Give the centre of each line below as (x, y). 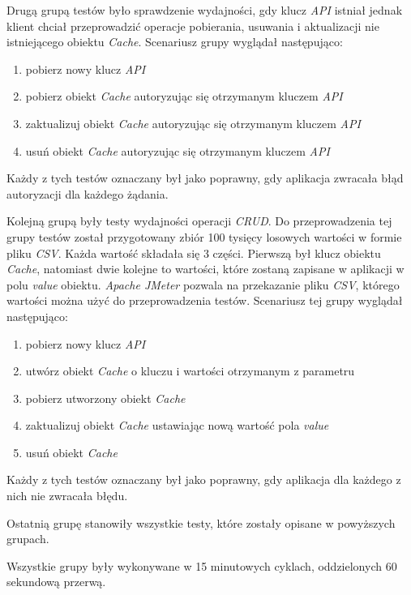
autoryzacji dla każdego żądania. (88, 193)
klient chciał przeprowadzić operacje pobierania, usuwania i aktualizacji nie (193, 26)
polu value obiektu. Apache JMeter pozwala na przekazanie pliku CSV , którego (203, 284)
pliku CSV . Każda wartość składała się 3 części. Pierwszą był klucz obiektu (194, 253)
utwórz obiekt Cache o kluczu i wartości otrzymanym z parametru (190, 371)
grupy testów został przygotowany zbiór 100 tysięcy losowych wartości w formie (204, 236)
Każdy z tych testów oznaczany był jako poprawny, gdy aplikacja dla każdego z (204, 479)
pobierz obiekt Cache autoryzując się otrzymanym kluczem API (184, 96)
